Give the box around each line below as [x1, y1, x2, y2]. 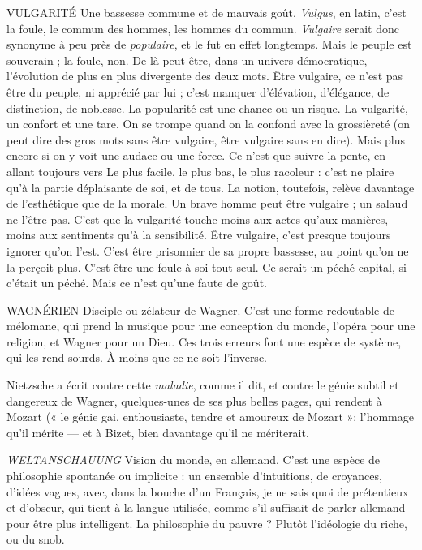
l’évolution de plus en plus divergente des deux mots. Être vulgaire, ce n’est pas [6, 67, 403, 84]
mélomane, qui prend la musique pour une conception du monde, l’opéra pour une [6, 317, 416, 334]
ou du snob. [6, 531, 65, 548]
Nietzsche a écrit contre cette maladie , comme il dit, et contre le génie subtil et [6, 376, 399, 393]
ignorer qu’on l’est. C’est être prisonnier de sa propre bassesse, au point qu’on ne [6, 242, 409, 259]
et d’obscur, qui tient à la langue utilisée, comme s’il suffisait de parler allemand [6, 499, 406, 516]
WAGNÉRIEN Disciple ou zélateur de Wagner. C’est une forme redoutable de [6, 301, 394, 318]
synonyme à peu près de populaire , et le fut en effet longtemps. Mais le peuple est [6, 36, 412, 53]
